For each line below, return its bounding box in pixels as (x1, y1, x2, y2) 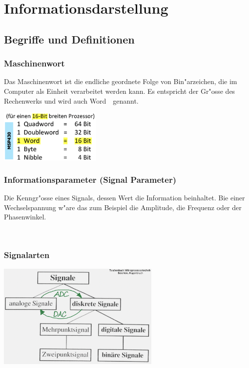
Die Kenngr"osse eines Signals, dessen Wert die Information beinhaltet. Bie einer (4, 193, 245, 203)
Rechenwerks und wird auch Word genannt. (4, 95, 139, 106)
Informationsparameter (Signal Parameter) (4, 173, 177, 185)
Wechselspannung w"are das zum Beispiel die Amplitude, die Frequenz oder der (4, 202, 242, 212)
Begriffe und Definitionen (4, 31, 135, 46)
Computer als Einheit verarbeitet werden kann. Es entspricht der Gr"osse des (4, 86, 235, 96)
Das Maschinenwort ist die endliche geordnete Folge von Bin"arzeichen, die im (4, 76, 237, 87)
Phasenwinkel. (4, 212, 46, 222)
